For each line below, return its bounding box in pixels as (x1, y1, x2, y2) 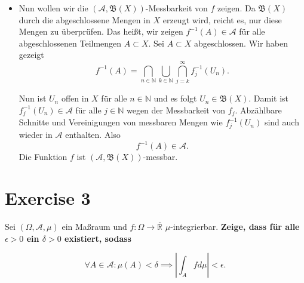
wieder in (19, 128, 53, 141)
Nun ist (19, 92, 47, 104)
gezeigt (19, 48, 44, 61)
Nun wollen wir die (19, 2, 88, 14)
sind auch (264, 116, 299, 128)
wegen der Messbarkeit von (126, 103, 226, 116)
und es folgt (153, 92, 197, 104)
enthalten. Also (65, 128, 121, 141)
